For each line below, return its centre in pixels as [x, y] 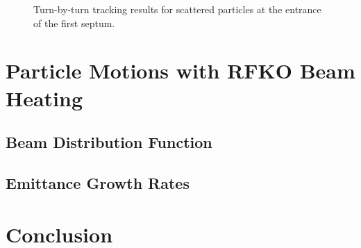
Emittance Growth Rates [98, 182]
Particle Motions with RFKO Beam [180, 71]
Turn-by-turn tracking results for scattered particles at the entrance [177, 9]
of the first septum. [74, 23]
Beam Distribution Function [109, 142]
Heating [44, 98]
